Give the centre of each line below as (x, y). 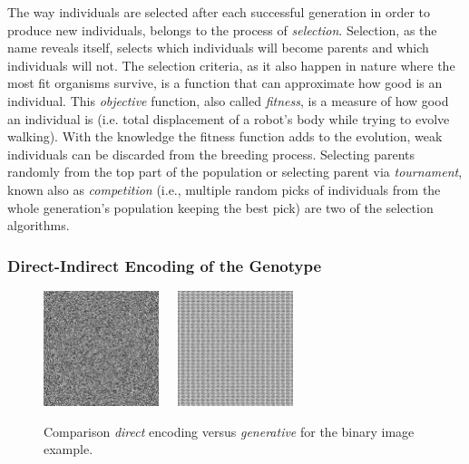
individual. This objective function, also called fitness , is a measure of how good (228, 100)
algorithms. (39, 225)
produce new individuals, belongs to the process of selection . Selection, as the (222, 29)
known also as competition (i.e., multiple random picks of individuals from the (224, 189)
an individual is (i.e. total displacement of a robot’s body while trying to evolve (229, 118)
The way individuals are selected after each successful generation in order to (219, 12)
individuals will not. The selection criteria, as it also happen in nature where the (231, 65)
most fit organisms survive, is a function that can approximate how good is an (225, 83)
